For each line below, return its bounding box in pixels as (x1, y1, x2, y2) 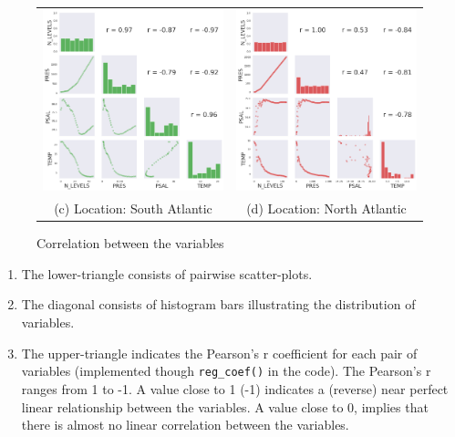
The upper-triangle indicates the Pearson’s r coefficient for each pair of (21, 343, 418, 362)
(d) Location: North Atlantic (246, 199, 407, 218)
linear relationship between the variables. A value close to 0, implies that (21, 397, 429, 416)
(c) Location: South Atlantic (54, 199, 212, 218)
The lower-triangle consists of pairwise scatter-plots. (21, 264, 313, 283)
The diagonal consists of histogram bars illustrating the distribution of (21, 295, 416, 314)
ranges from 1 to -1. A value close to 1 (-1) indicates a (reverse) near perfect (21, 379, 449, 398)
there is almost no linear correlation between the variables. (21, 415, 349, 434)
